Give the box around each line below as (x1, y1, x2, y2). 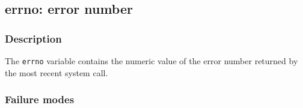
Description (5, 31, 62, 46)
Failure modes (5, 92, 75, 107)
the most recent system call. (5, 66, 108, 79)
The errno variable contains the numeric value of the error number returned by (5, 55, 298, 67)
